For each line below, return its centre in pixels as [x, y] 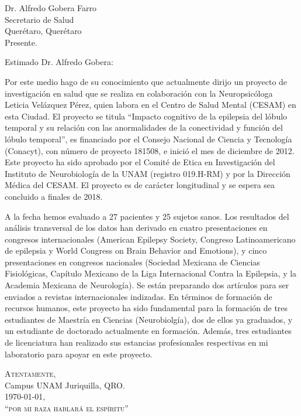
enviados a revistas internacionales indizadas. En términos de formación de [139, 296]
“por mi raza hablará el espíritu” [67, 408]
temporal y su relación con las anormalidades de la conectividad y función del [144, 127]
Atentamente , [30, 374]
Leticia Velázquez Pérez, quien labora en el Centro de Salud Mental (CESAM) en [150, 105]
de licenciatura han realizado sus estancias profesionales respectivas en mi [136, 342]
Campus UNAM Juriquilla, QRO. [65, 385]
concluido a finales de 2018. [54, 196]
